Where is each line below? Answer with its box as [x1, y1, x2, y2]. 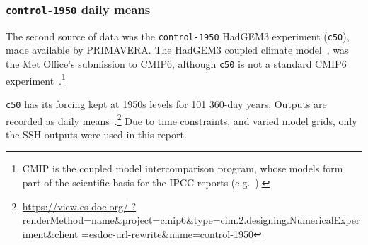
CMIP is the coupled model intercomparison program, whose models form [22, 161, 343, 176]
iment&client [22, 226, 79, 241]
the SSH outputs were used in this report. [6, 126, 187, 141]
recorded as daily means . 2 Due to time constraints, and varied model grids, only [6, 111, 357, 128]
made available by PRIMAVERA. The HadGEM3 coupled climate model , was [6, 42, 349, 57]
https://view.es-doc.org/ [22, 198, 128, 213]
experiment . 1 [6, 71, 66, 88]
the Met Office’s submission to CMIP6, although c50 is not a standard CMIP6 [6, 56, 347, 71]
